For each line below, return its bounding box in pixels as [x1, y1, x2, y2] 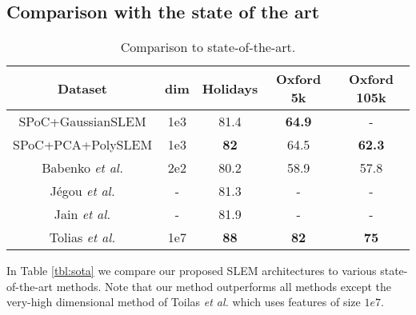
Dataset [58, 78, 108, 98]
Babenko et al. [42, 158, 123, 177]
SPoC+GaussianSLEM [18, 112, 146, 131]
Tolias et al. [49, 228, 116, 247]
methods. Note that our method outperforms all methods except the [56, 277, 392, 294]
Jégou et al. [50, 181, 115, 201]
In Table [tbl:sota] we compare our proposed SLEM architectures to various [6, 262, 377, 279]
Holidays [202, 78, 258, 98]
